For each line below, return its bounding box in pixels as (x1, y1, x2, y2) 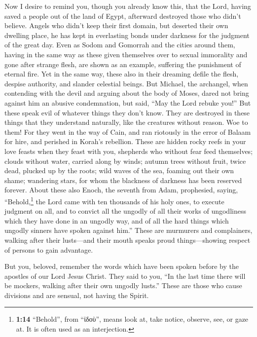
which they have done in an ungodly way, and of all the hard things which (4, 215, 229, 225)
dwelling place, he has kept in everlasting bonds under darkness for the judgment (4, 30, 250, 40)
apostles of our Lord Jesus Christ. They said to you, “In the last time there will (4, 270, 246, 281)
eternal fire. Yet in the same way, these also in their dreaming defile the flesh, (4, 69, 239, 79)
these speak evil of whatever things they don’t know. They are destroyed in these (4, 107, 250, 117)
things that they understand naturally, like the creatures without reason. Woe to (4, 117, 248, 127)
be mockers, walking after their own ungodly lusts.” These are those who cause (4, 280, 242, 291)
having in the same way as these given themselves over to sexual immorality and (4, 49, 248, 59)
